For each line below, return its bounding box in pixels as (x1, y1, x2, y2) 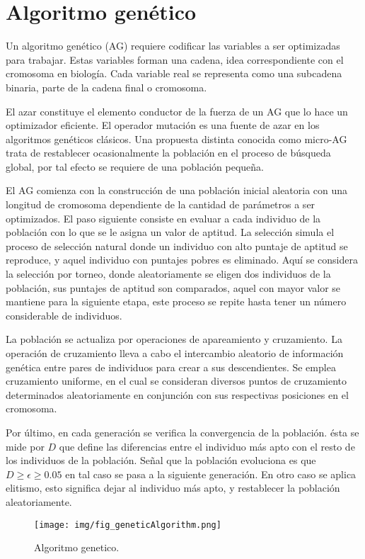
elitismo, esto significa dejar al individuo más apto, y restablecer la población (6, 480, 340, 495)
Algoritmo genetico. (34, 540, 120, 555)
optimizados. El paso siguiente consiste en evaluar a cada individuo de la (6, 210, 321, 225)
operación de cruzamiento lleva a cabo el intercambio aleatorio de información (6, 346, 344, 360)
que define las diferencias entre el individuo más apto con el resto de (59, 439, 355, 453)
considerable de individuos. (6, 307, 122, 322)
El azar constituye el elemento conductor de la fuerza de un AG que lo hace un (6, 103, 348, 118)
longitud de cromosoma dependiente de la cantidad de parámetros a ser (6, 197, 315, 212)
